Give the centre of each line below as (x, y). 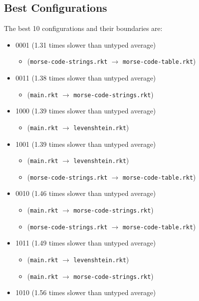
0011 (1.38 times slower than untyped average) (86, 78)
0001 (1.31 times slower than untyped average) (86, 44)
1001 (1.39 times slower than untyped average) (86, 144)
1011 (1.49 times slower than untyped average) (86, 243)
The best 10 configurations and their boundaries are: (83, 28)
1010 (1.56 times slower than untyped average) (86, 292)
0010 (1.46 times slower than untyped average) (86, 193)
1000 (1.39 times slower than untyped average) (86, 111)
